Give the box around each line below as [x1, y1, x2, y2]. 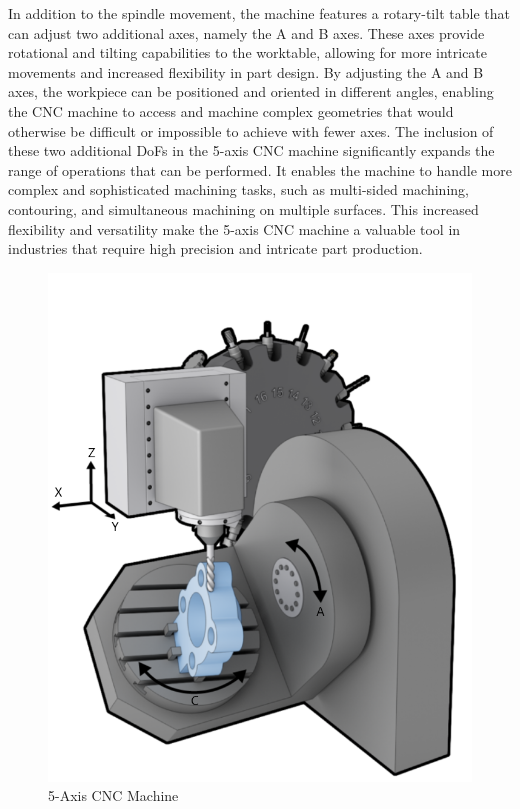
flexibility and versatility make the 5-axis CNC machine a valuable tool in [8, 218, 461, 239]
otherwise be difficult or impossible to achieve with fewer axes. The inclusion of [8, 120, 494, 141]
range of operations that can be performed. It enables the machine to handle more [8, 159, 512, 180]
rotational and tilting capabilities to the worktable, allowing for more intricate [8, 42, 488, 63]
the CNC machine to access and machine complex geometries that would [8, 100, 454, 121]
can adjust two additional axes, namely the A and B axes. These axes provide [8, 22, 485, 43]
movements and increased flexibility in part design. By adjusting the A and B [8, 61, 484, 82]
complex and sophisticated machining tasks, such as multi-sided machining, [8, 179, 469, 200]
